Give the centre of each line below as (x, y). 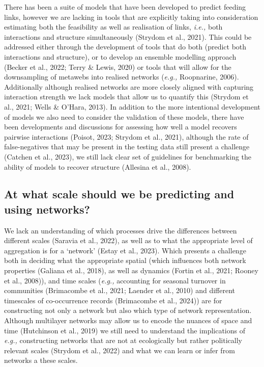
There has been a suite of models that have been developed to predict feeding (125, 7)
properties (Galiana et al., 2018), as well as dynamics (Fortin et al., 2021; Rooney (131, 270)
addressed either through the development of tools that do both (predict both (125, 47)
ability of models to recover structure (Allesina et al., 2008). (98, 166)
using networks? (47, 209)
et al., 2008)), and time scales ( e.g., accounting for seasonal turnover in (115, 280)
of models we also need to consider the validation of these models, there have (124, 116)
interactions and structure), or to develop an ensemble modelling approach (120, 56)
